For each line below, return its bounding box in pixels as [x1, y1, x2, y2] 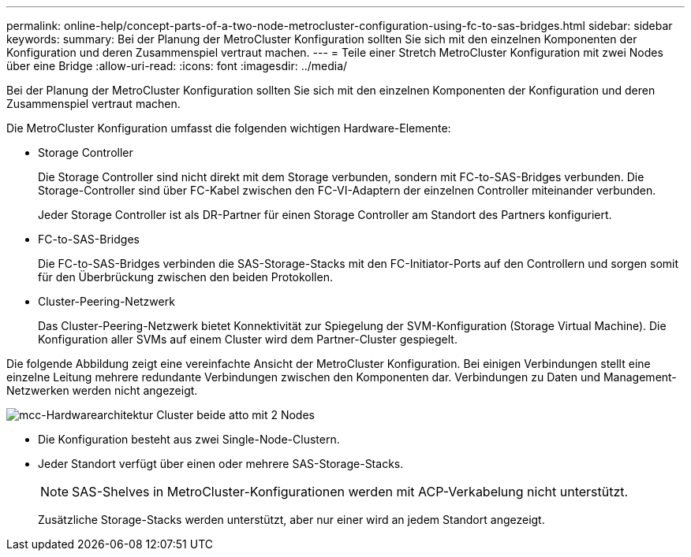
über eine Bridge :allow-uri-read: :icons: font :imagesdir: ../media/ [6, 59, 348, 72]
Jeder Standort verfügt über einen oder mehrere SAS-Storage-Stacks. [38, 457, 404, 470]
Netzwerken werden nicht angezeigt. [6, 384, 198, 397]
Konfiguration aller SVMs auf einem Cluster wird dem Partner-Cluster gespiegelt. [38, 332, 458, 346]
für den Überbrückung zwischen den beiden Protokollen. [38, 270, 333, 284]
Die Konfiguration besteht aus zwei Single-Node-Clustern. [38, 433, 340, 446]
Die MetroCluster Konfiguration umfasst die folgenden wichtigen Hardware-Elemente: [6, 121, 451, 135]
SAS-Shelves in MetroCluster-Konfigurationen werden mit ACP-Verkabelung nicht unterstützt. [72, 484, 629, 499]
